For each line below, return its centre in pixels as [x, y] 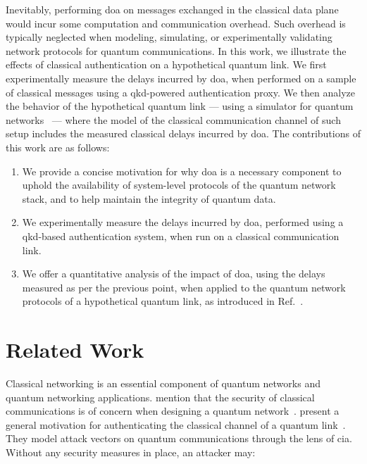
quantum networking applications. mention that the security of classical [160, 397]
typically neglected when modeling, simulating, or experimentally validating [169, 37]
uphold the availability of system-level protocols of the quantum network [179, 185]
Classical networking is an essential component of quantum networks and [163, 383]
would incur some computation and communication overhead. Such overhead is [176, 23]
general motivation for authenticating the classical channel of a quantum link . [176, 424]
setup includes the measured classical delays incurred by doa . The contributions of [183, 133]
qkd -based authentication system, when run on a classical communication [181, 236]
